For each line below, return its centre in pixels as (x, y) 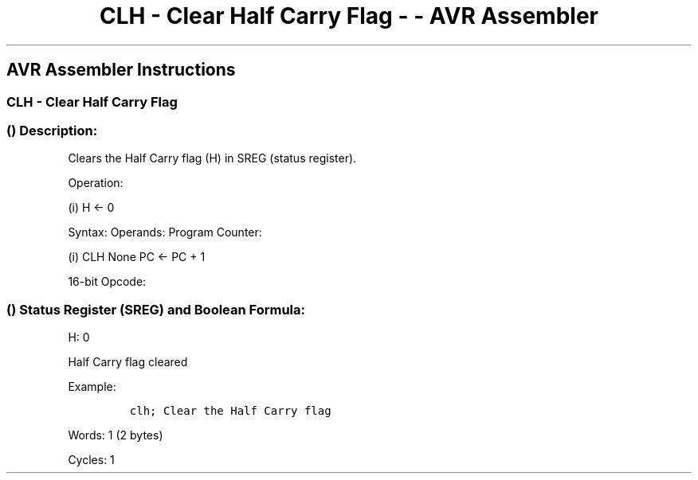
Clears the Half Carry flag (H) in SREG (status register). (212, 158)
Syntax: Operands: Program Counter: (165, 232)
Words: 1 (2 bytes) (116, 435)
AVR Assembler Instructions (121, 70)
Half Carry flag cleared (128, 362)
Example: (92, 387)
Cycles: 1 (91, 460)
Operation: (96, 183)
